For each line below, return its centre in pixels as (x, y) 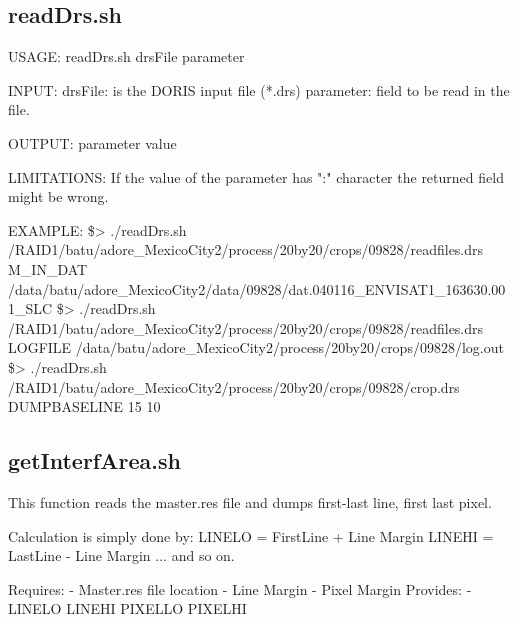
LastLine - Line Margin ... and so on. (121, 555)
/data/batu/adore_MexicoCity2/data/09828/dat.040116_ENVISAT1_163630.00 (257, 288)
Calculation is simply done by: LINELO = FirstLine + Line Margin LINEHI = (251, 535)
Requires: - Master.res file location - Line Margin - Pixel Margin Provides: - (240, 588)
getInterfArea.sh (94, 460)
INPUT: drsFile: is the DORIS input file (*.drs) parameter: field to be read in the (259, 89)
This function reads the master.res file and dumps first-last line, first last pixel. (250, 501)
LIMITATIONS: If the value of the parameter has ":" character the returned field (256, 176)
